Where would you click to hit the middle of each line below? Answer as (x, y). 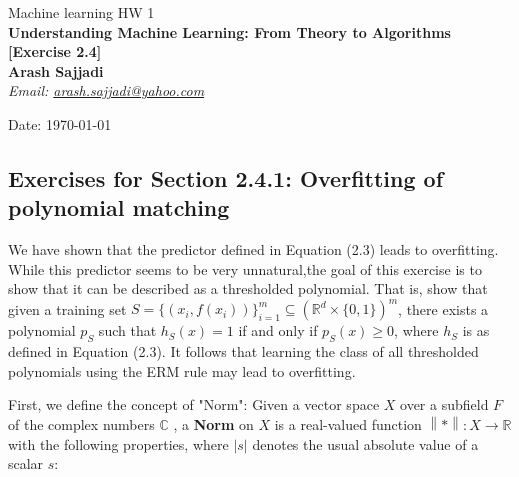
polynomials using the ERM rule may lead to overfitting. (182, 370)
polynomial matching (119, 207)
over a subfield (444, 404)
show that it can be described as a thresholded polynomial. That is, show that (248, 288)
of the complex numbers (81, 424)
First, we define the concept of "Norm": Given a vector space (194, 404)
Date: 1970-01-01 (60, 123)
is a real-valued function (348, 424)
